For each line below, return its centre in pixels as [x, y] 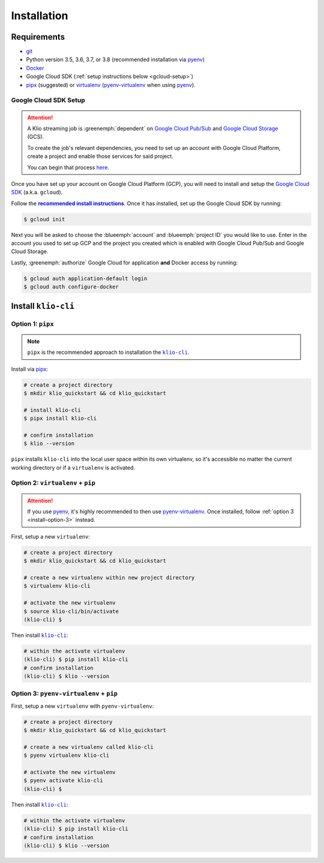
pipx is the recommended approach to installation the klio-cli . [108, 352]
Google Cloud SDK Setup [48, 100]
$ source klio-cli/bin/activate [71, 611]
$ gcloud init [44, 219]
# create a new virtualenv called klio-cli [89, 747]
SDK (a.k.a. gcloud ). [37, 193]
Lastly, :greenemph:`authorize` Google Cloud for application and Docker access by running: [124, 262]
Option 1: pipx [32, 324]
